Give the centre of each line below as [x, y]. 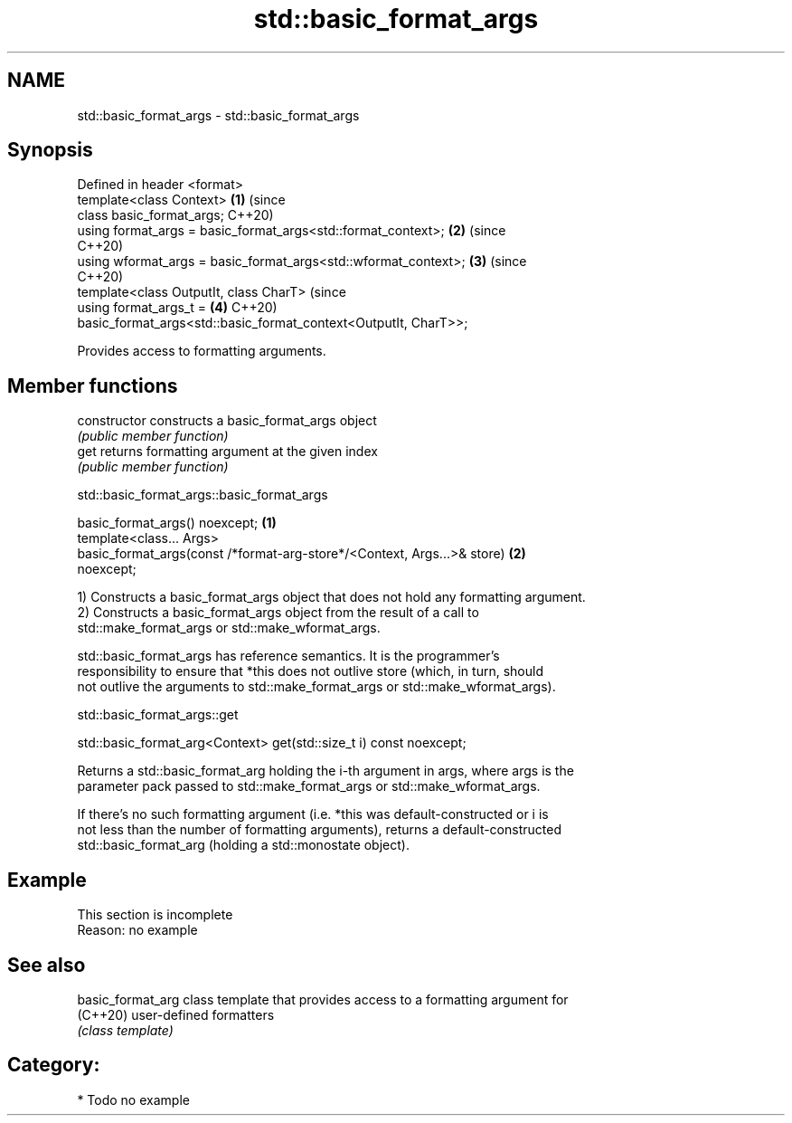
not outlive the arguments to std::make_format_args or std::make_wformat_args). [316, 687]
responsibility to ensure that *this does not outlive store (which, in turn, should [310, 671]
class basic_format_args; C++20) [175, 215]
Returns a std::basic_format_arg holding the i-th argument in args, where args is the [325, 771]
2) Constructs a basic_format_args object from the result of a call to [278, 613]
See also [47, 965]
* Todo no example [133, 1099]
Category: [54, 1065]
